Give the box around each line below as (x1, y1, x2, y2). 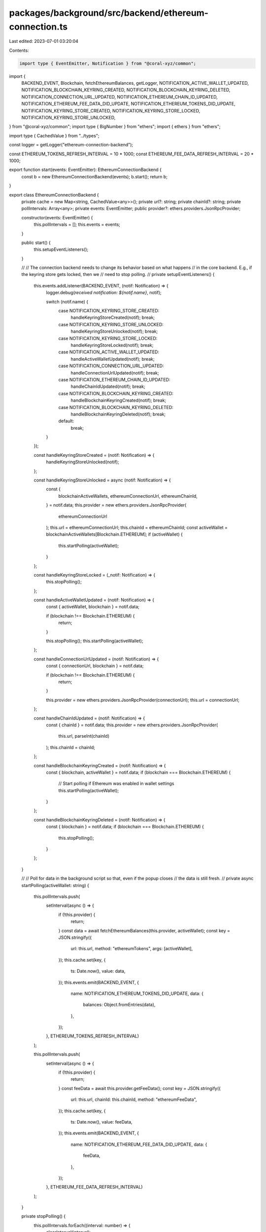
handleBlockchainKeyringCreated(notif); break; (70, 397, 166, 404)
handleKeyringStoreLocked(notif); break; (70, 342, 154, 348)
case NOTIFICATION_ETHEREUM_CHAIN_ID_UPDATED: (58, 376, 170, 382)
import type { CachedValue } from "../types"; (9, 133, 100, 138)
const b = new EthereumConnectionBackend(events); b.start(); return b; (21, 173, 167, 179)
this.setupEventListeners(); (33, 246, 89, 252)
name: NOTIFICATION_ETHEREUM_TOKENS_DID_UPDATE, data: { (70, 991, 204, 996)
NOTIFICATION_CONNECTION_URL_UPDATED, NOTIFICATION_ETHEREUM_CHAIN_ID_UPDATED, (21, 94, 218, 100)
